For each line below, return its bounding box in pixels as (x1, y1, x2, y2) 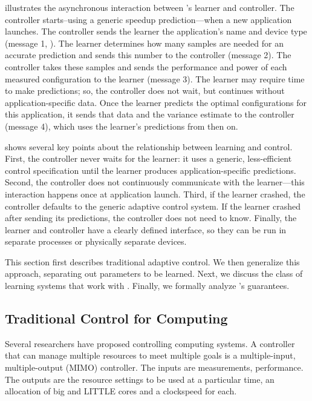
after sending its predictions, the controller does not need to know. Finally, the (5, 211, 297, 224)
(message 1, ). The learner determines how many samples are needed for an (5, 36, 284, 49)
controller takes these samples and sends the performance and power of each (5, 60, 287, 73)
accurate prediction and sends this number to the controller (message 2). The (5, 48, 291, 61)
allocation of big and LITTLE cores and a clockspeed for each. (5, 385, 237, 397)
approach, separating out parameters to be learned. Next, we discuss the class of (5, 267, 303, 280)
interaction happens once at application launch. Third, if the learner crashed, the (5, 187, 305, 200)
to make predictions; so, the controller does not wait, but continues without (5, 84, 285, 97)
